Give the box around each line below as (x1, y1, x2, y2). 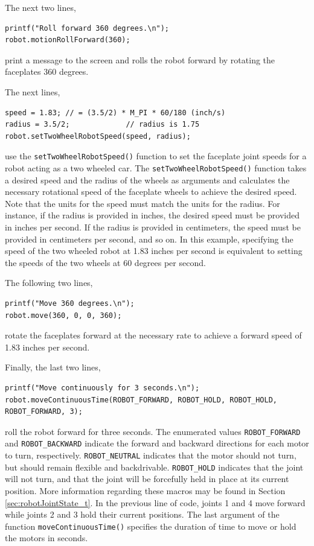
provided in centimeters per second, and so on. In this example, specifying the (5, 232, 293, 245)
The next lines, (5, 85, 60, 98)
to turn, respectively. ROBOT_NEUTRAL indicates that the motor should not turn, (5, 449, 296, 462)
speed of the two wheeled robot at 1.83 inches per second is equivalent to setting (5, 244, 303, 257)
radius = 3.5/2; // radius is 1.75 (5, 120, 200, 129)
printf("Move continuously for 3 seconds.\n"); (5, 383, 200, 392)
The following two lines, (5, 276, 93, 289)
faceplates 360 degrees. (5, 65, 89, 78)
